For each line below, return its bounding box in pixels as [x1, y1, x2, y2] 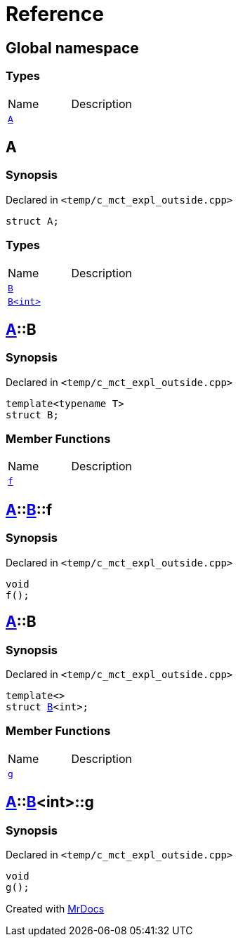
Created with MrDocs [6, 902, 105, 915]
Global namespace [6, 39, 139, 57]
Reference [6, 2, 104, 26]
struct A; [6, 215, 59, 227]
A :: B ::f [6, 500, 53, 519]
